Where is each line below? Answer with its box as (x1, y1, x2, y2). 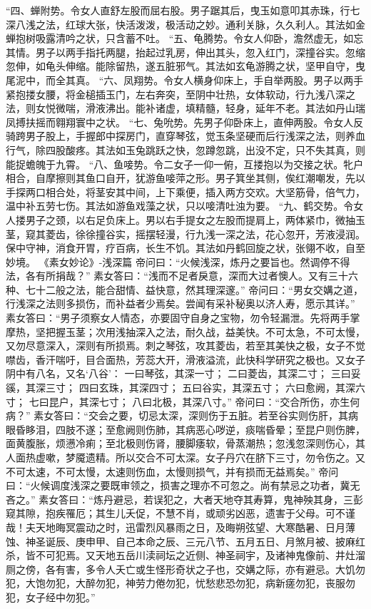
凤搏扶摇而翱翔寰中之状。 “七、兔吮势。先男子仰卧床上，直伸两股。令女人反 (6, 114, 364, 129)
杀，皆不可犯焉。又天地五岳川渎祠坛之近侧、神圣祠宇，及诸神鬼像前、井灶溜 (6, 548, 365, 563)
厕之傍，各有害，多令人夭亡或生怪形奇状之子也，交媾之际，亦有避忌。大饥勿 (6, 561, 365, 576)
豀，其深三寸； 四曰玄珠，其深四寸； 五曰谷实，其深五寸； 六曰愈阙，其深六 (6, 380, 365, 395)
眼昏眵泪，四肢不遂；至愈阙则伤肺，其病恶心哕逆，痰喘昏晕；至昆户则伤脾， (6, 421, 365, 436)
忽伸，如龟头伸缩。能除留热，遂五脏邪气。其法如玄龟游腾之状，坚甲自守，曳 (6, 58, 365, 73)
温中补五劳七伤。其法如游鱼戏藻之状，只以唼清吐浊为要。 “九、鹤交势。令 (6, 198, 354, 213)
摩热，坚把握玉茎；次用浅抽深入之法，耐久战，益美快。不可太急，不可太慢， (6, 324, 365, 339)
